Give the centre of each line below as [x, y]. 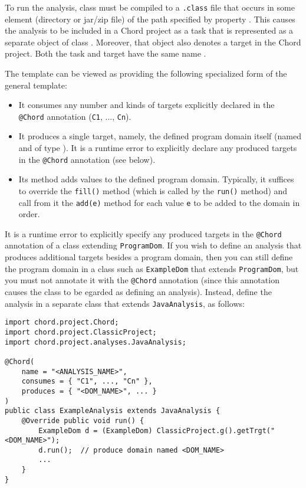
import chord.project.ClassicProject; [81, 332]
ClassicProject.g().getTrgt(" [216, 430]
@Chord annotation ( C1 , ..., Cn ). [75, 116]
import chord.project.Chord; [62, 322]
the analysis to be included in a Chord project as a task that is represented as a [149, 30]
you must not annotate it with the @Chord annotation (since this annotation [142, 280]
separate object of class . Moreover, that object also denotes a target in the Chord [153, 42]
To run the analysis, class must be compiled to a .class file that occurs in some [150, 7]
